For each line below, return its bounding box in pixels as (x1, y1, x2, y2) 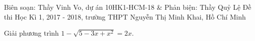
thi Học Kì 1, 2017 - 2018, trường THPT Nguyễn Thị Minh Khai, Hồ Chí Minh (4, 11, 246, 21)
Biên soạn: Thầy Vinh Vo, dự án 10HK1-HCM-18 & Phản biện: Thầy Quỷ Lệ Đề (4, 2, 252, 12)
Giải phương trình (4, 28, 59, 38)
